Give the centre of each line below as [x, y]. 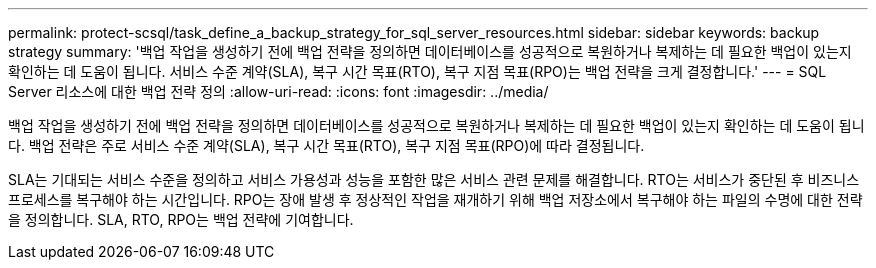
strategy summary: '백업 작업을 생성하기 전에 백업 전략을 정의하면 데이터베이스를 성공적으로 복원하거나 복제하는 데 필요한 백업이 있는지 [430, 51]
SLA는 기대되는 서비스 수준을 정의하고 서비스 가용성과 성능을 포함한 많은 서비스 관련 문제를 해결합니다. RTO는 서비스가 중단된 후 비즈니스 [434, 179]
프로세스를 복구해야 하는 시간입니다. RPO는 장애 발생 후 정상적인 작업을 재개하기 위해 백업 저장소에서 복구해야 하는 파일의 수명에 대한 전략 [435, 199]
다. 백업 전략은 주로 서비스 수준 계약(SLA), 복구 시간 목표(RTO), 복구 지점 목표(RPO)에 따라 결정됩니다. [326, 145]
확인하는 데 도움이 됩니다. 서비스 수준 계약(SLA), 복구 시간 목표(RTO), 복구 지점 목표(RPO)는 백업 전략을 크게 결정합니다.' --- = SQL [417, 71]
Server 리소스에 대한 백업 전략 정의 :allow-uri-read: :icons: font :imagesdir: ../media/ [278, 91]
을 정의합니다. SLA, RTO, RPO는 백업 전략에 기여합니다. [181, 219]
